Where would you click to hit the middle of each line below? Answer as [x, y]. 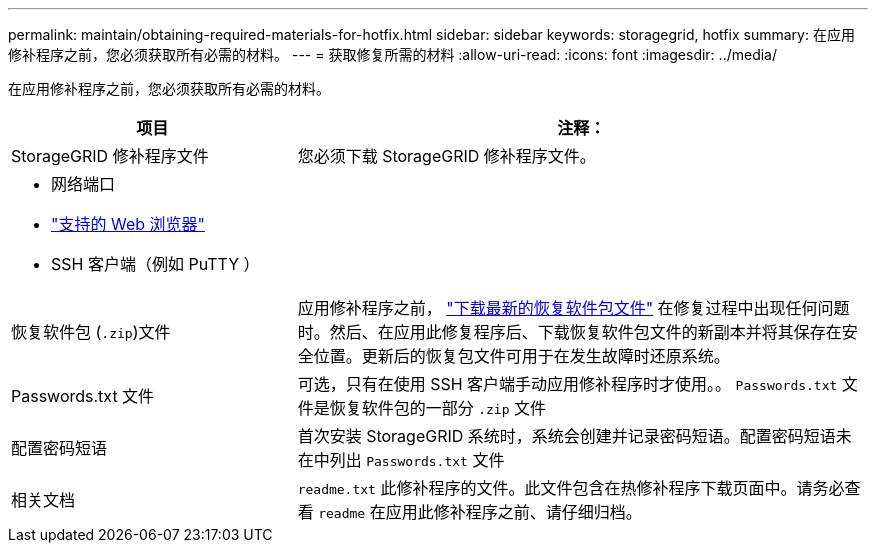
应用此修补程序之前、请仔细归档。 [513, 512]
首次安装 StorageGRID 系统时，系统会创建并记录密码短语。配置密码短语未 [574, 436]
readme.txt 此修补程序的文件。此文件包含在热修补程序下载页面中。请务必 [571, 488]
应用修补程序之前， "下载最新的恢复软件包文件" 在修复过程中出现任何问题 [573, 308]
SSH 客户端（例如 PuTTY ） [155, 264]
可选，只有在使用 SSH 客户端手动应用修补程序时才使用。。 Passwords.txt [567, 384]
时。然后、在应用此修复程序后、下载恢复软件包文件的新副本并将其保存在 [569, 332]
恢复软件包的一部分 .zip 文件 [437, 408]
